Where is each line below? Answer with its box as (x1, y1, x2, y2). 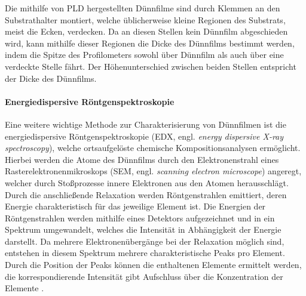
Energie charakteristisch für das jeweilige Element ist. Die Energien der (5, 200, 266, 212)
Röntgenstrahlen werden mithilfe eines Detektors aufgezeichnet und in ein (5, 211, 275, 224)
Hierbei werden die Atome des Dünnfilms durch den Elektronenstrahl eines (5, 153, 279, 165)
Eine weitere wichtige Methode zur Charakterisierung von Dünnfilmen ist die (5, 118, 286, 130)
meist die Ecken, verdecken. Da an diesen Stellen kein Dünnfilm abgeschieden (5, 25, 288, 38)
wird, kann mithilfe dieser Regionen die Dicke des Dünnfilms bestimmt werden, (5, 36, 295, 49)
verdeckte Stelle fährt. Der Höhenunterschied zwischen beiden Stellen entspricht (5, 60, 296, 72)
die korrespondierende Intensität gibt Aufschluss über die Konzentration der (5, 270, 283, 282)
